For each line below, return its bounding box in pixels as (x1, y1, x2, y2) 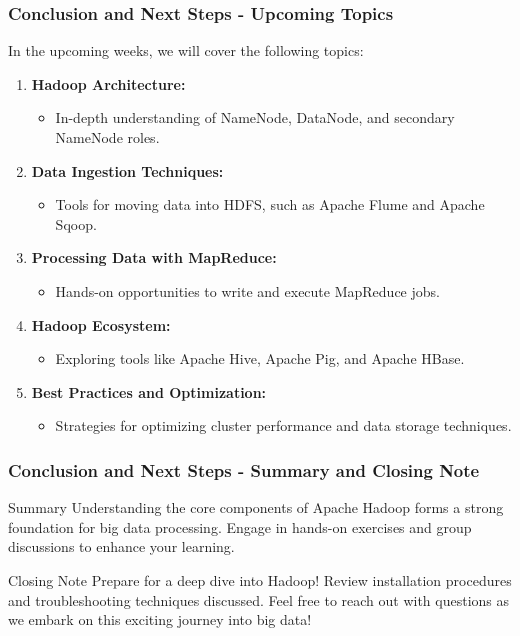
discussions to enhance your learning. (8, 536, 235, 557)
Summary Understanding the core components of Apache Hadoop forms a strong (8, 497, 504, 518)
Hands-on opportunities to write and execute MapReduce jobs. (55, 280, 440, 301)
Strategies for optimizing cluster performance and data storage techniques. (55, 415, 512, 436)
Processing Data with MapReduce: (31, 247, 277, 268)
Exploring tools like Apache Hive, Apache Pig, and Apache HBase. (55, 348, 465, 369)
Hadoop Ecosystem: (31, 314, 171, 335)
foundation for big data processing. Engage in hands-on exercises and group (8, 516, 472, 537)
